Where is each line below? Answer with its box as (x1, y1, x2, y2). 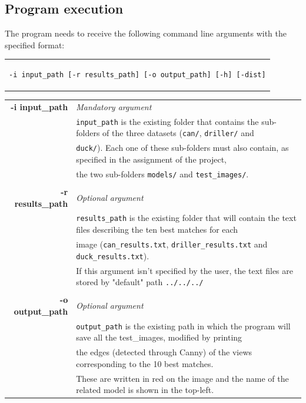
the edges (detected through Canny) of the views (76, 346, 252, 358)
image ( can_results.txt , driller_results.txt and (76, 237, 268, 250)
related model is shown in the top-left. (76, 384, 214, 396)
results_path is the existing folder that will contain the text (76, 212, 297, 224)
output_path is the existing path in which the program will (76, 319, 291, 332)
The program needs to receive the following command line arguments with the (5, 27, 287, 39)
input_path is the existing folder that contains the (76, 115, 259, 127)
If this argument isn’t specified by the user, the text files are (76, 264, 293, 276)
